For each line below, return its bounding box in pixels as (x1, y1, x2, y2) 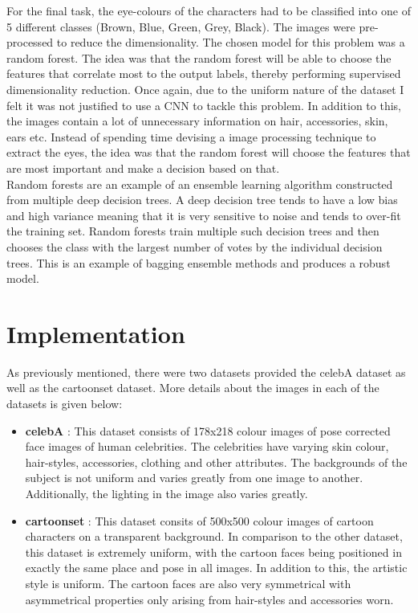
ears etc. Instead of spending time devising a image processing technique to (6, 128, 376, 145)
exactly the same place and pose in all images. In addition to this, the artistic (25, 559, 408, 576)
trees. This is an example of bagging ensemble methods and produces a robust (6, 254, 391, 271)
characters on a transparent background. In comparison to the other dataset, (25, 528, 403, 545)
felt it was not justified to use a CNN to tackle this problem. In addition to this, (6, 96, 401, 113)
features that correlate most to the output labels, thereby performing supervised (6, 65, 401, 82)
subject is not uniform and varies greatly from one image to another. (25, 469, 363, 486)
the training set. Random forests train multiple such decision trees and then (6, 223, 379, 239)
